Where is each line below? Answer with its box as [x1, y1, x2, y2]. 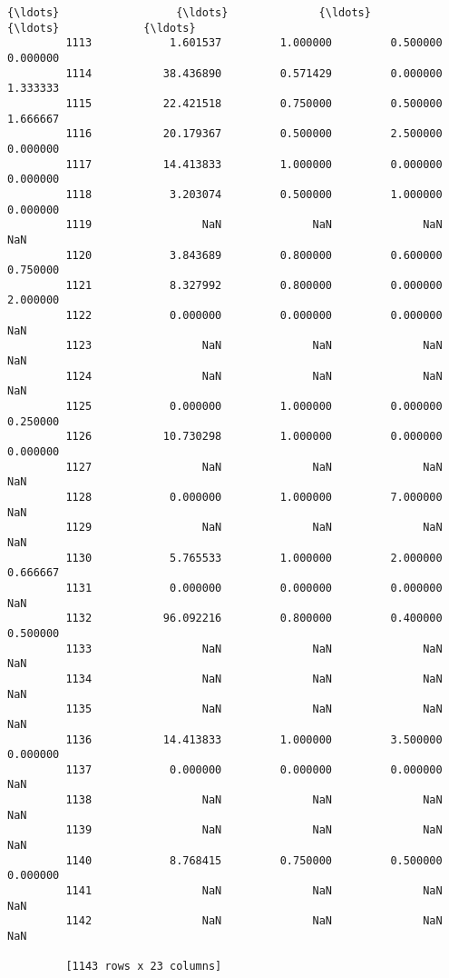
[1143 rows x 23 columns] [65, 960, 222, 973]
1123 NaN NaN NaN [65, 339, 443, 353]
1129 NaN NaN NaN [65, 521, 443, 534]
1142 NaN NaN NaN [65, 914, 443, 928]
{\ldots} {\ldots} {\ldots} [7, 6, 371, 19]
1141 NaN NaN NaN [65, 884, 443, 898]
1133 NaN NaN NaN [65, 642, 443, 655]
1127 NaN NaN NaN [65, 460, 443, 474]
